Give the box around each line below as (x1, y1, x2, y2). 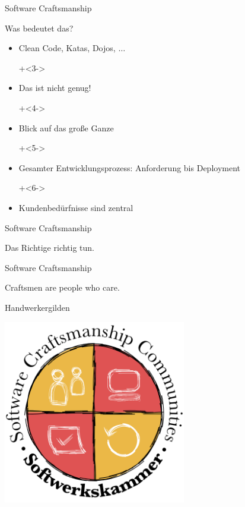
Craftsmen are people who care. (5, 281, 120, 294)
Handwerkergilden (5, 301, 70, 313)
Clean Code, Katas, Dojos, (18, 42, 116, 54)
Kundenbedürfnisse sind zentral (18, 201, 133, 213)
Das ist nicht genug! (18, 81, 91, 94)
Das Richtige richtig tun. (5, 241, 95, 254)
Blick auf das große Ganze (18, 121, 114, 134)
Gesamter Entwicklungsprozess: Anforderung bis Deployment (18, 161, 240, 174)
